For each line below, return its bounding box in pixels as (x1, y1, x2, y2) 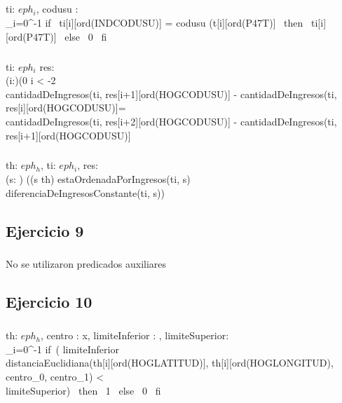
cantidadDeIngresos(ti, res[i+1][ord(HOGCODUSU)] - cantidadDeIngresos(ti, (6, 86, 337, 101)
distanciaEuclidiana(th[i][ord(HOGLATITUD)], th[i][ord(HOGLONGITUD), (6, 355, 334, 370)
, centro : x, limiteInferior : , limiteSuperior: (40, 328, 229, 343)
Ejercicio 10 (6, 291, 93, 313)
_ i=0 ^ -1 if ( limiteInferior (6, 341, 119, 356)
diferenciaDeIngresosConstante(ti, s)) (6, 185, 165, 200)
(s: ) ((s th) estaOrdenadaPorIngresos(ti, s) (6, 172, 191, 186)
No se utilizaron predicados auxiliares (6, 257, 167, 271)
